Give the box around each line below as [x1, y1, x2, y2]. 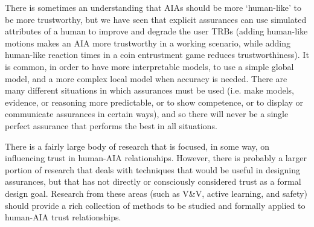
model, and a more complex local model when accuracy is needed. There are [5, 72, 287, 85]
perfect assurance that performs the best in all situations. [5, 119, 217, 132]
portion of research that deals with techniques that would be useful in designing [5, 163, 300, 176]
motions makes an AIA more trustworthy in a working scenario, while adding [5, 36, 290, 49]
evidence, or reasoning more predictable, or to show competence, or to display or [5, 95, 303, 108]
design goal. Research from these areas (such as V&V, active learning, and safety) [5, 187, 307, 199]
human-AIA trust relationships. [5, 211, 121, 223]
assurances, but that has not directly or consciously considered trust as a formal [5, 175, 301, 188]
